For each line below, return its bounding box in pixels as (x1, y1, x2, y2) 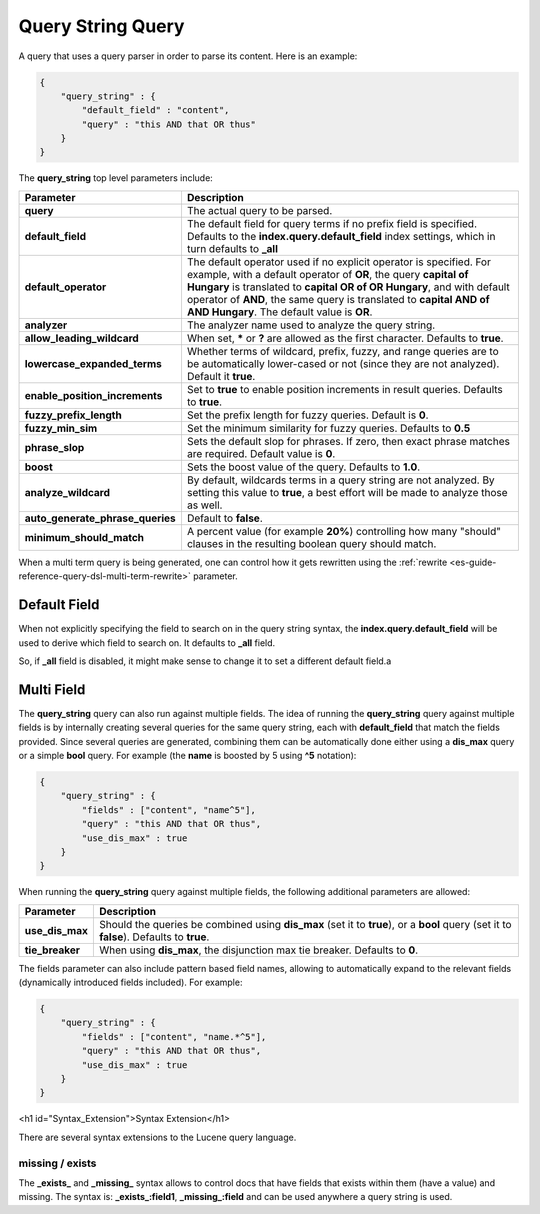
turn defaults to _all (186, 241, 279, 255)
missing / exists (18, 1156, 97, 1170)
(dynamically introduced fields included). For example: (18, 976, 243, 989)
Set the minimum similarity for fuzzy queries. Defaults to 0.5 (186, 421, 471, 435)
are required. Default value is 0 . (186, 446, 336, 460)
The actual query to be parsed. (186, 203, 333, 217)
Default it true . (186, 369, 256, 383)
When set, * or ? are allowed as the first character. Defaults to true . (186, 331, 504, 345)
